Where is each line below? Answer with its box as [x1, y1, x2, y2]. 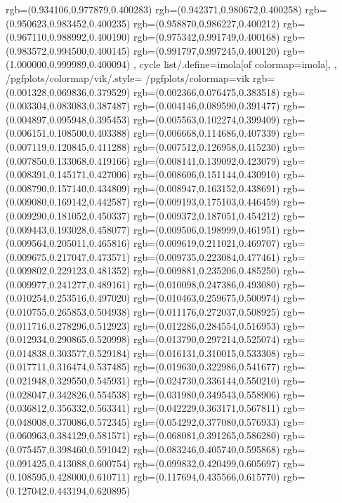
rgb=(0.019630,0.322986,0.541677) [133, 359, 280, 374]
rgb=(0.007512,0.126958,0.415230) [133, 139, 280, 154]
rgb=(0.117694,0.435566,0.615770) [133, 469, 280, 484]
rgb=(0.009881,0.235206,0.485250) [133, 263, 280, 278]
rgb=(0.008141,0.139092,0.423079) [133, 153, 280, 168]
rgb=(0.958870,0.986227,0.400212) [133, 15, 280, 30]
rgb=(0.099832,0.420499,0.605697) [133, 455, 280, 470]
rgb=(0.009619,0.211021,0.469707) [133, 236, 280, 250]
